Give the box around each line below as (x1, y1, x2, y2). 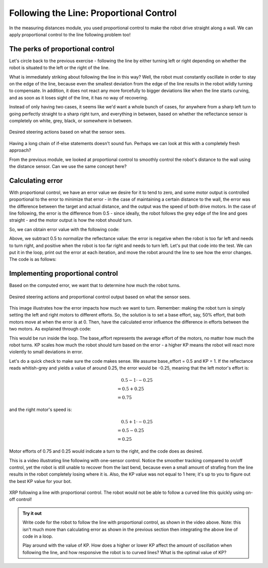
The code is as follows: (9, 256, 57, 262)
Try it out (22, 510, 42, 516)
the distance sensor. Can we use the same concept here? (9, 163, 127, 169)
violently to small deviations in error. (9, 349, 83, 355)
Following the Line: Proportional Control (9, 7, 177, 18)
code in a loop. (22, 533, 53, 539)
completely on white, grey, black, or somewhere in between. (9, 117, 133, 124)
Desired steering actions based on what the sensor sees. (9, 129, 126, 135)
